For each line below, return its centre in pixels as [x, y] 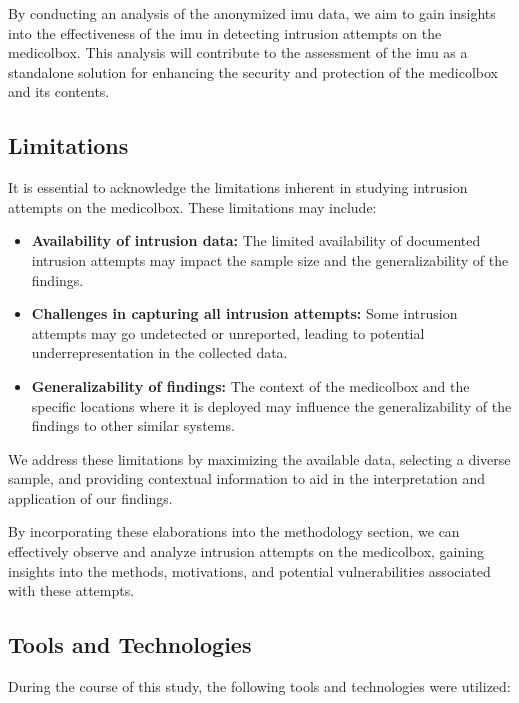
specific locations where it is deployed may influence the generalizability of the [271, 405]
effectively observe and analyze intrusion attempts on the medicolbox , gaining [246, 551]
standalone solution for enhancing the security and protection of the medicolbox [253, 71]
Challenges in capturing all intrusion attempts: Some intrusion [244, 313]
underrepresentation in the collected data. [159, 352]
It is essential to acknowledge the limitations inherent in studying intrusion [238, 187]
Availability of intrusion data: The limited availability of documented [256, 240]
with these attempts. [71, 590]
